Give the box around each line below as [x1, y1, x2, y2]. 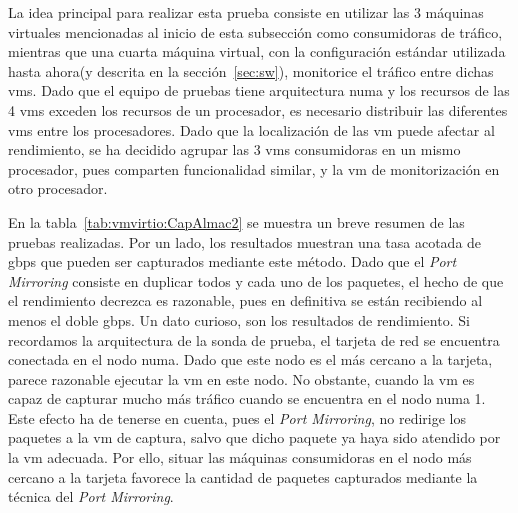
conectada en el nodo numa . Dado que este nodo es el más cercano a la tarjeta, [8, 349, 493, 370]
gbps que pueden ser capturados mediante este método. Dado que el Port [8, 251, 457, 272]
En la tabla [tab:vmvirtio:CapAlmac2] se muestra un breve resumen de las [8, 211, 465, 232]
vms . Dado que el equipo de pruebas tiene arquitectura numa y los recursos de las [8, 80, 510, 101]
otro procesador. [8, 178, 108, 199]
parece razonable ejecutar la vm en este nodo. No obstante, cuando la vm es [8, 368, 475, 389]
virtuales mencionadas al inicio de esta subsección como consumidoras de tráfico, [8, 21, 503, 42]
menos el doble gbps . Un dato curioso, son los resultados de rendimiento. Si [8, 309, 470, 330]
